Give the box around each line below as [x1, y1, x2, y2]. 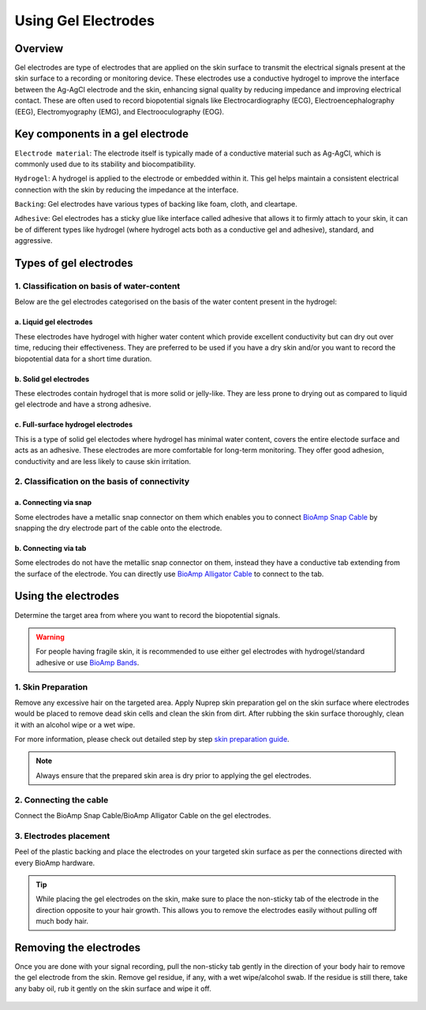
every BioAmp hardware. [14, 858, 95, 867]
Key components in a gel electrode [14, 127, 189, 141]
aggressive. [14, 236, 53, 245]
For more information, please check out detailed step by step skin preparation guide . [14, 735, 290, 744]
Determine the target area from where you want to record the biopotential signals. [14, 610, 280, 619]
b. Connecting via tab [14, 543, 87, 552]
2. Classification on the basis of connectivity [14, 476, 190, 487]
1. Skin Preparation [14, 681, 88, 692]
